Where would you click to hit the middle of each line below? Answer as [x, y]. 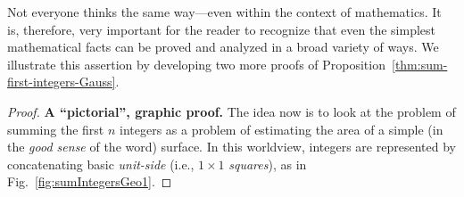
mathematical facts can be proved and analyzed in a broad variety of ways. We [223, 47]
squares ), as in [268, 164]
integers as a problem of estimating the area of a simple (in [282, 129]
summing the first [56, 129]
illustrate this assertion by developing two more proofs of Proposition [196, 64]
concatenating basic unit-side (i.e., [101, 164]
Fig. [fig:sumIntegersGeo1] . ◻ [90, 181]
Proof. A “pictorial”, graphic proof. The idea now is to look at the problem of [232, 111]
